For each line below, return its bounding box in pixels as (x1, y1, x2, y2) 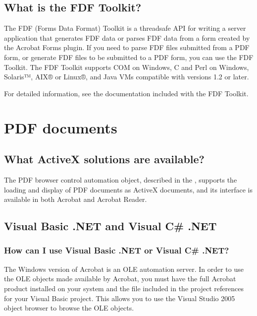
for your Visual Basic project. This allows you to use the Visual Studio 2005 (4, 293, 235, 303)
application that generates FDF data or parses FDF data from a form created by (4, 32, 250, 43)
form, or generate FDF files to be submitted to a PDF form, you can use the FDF (4, 52, 254, 62)
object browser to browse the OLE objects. (4, 303, 134, 313)
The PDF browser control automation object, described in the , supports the (4, 174, 237, 185)
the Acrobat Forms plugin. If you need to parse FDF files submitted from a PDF (4, 42, 250, 53)
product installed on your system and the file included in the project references (4, 283, 244, 293)
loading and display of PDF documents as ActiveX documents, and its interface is (4, 184, 253, 194)
